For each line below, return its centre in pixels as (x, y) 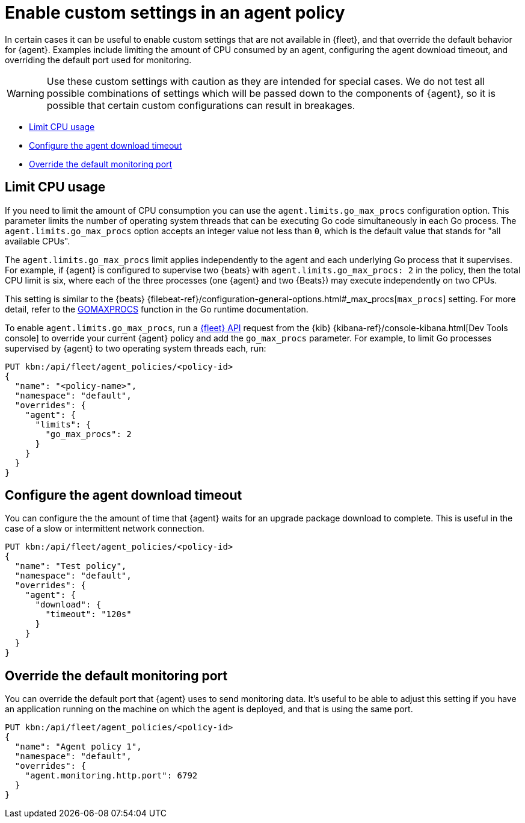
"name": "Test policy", (71, 566)
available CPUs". (38, 241)
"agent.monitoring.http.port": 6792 (111, 776)
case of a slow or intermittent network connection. (105, 529)
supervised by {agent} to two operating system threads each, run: (136, 348)
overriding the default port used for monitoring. (98, 60)
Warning (26, 93)
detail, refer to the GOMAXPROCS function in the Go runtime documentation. (157, 309)
